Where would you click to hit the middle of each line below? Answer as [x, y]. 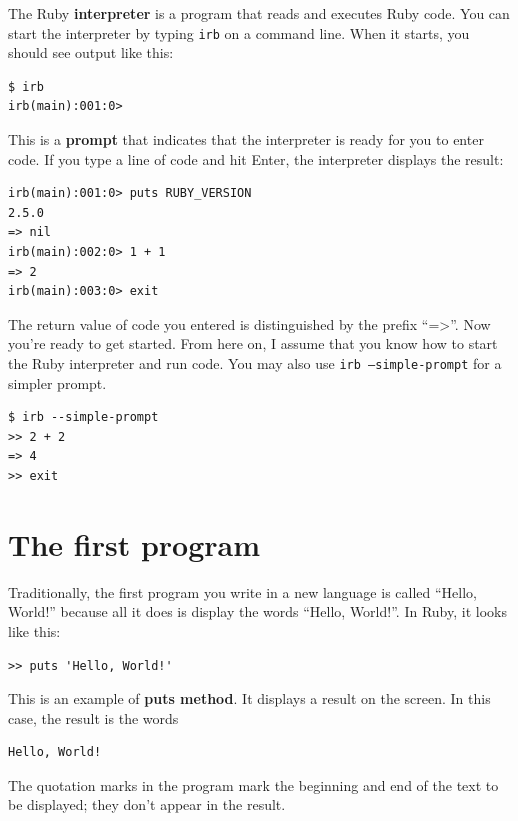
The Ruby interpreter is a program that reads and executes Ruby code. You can [259, 13]
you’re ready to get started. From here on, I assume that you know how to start [253, 343]
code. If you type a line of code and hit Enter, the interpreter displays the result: [256, 158]
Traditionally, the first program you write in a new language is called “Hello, [242, 591]
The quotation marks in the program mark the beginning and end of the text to [253, 784]
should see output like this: [91, 52]
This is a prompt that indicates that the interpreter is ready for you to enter [246, 139]
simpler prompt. [57, 382]
